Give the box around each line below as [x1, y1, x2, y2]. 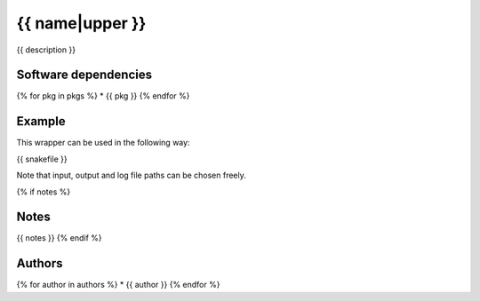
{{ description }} [16, 44, 76, 55]
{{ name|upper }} [16, 13, 147, 33]
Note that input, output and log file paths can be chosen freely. [16, 170, 246, 181]
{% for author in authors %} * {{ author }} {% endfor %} [16, 280, 220, 290]
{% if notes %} [16, 186, 71, 197]
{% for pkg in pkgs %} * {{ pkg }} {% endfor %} [16, 91, 190, 101]
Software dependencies [16, 67, 153, 83]
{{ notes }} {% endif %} [16, 233, 102, 243]
